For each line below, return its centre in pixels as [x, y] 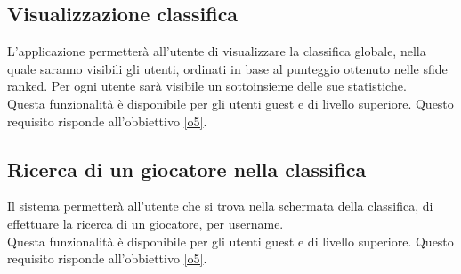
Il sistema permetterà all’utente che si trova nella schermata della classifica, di [220, 206]
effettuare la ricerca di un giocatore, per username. [146, 223]
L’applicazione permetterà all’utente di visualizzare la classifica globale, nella [217, 51]
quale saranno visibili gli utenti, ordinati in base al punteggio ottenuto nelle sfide [227, 68]
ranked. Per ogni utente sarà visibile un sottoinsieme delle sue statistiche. [207, 86]
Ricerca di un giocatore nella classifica [187, 169]
